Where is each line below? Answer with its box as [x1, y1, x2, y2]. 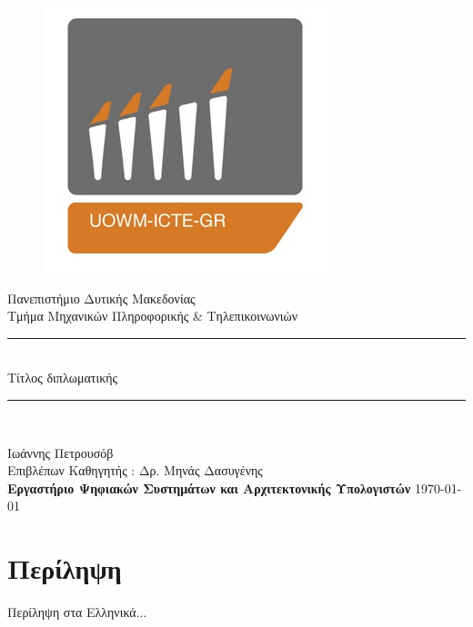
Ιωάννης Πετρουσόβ [7, 443, 114, 462]
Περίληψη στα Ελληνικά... [7, 602, 147, 622]
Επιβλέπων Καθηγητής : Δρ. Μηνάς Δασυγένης [7, 461, 263, 480]
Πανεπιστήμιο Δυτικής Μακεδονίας [7, 288, 196, 307]
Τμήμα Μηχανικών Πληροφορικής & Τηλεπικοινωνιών [7, 306, 298, 325]
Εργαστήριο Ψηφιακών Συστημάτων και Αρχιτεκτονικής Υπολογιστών [7, 478, 411, 497]
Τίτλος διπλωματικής [7, 368, 118, 387]
